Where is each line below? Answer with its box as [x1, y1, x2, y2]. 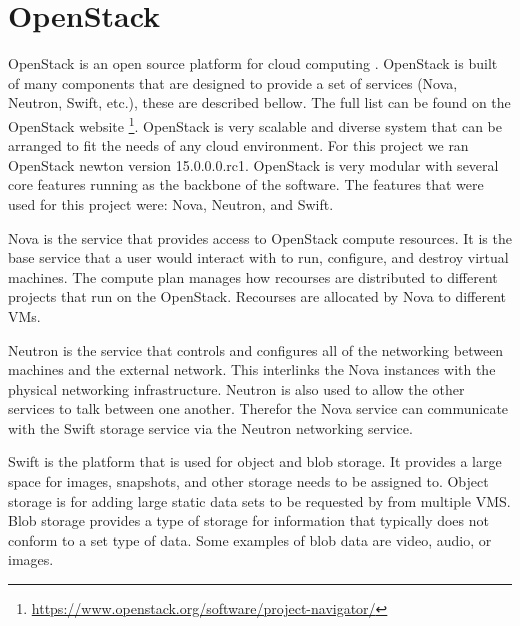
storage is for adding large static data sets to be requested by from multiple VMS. [8, 490, 511, 511]
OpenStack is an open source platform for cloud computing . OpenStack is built [8, 53, 498, 74]
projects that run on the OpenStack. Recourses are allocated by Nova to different [8, 286, 506, 307]
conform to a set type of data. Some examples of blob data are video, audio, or [8, 529, 492, 550]
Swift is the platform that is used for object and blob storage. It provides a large [8, 451, 502, 472]
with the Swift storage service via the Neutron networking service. [8, 417, 413, 438]
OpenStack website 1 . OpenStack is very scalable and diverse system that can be [8, 112, 503, 136]
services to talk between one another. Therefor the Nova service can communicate [8, 398, 509, 419]
